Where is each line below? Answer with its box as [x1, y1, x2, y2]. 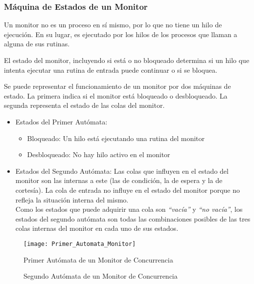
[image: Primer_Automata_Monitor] [23, 240, 136, 247]
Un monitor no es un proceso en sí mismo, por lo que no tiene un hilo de [4, 20, 222, 30]
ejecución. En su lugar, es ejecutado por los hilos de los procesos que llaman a [4, 29, 237, 39]
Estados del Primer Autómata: [15, 116, 108, 126]
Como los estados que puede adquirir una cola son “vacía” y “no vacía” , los [15, 204, 243, 214]
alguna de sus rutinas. [4, 39, 70, 49]
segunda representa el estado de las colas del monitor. [4, 100, 165, 110]
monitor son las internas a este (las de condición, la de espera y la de [15, 175, 223, 185]
